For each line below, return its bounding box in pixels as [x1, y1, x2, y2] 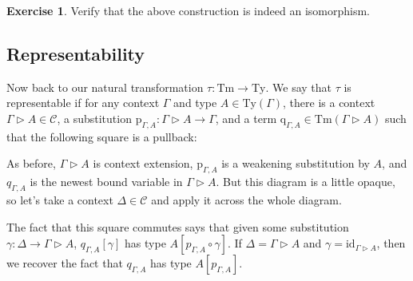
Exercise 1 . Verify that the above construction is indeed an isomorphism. [6, 2, 370, 18]
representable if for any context [6, 94, 160, 111]
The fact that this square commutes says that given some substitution [6, 218, 349, 235]
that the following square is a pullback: [6, 128, 197, 144]
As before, [6, 155, 56, 172]
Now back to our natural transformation [6, 78, 204, 95]
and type [173, 94, 217, 111]
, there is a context [283, 94, 375, 111]
